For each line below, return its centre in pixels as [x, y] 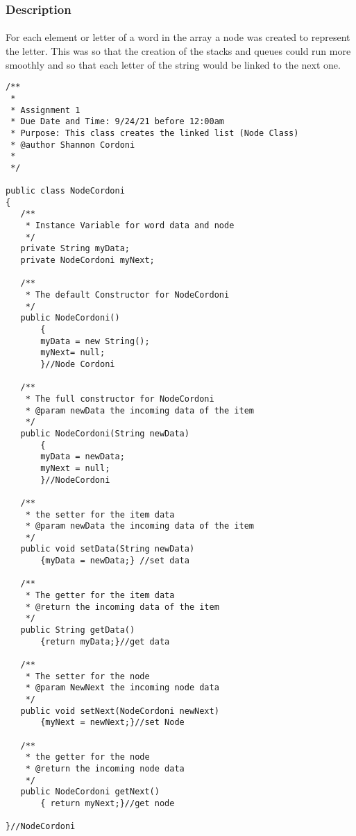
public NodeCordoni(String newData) [105, 433]
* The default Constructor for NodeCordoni [127, 295]
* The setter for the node [87, 676]
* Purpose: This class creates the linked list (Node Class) [155, 133]
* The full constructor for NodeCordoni [120, 399]
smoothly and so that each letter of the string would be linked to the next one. [173, 64]
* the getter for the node [87, 757]
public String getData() [78, 630]
